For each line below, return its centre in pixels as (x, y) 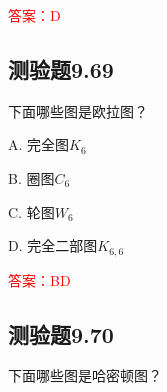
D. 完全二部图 (53, 245)
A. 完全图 (39, 144)
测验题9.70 (61, 333)
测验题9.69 (61, 68)
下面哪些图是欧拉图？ (78, 110)
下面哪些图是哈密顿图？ (85, 375)
